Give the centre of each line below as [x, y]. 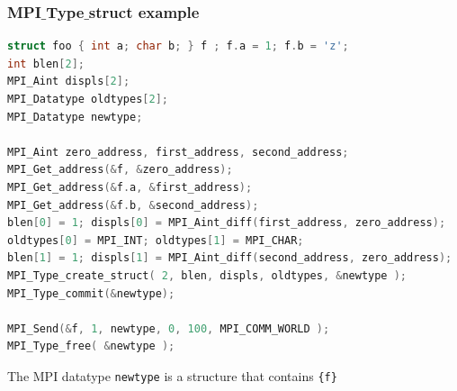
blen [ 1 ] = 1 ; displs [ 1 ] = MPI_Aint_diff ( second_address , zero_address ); [230, 258]
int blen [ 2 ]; [46, 64]
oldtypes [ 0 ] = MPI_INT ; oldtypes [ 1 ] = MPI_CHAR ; [156, 240]
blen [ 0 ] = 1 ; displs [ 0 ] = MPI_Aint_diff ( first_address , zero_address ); [227, 223]
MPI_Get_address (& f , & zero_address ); [120, 170]
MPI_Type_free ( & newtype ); [91, 346]
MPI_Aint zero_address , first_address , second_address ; [178, 152]
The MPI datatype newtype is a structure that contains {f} [172, 375]
